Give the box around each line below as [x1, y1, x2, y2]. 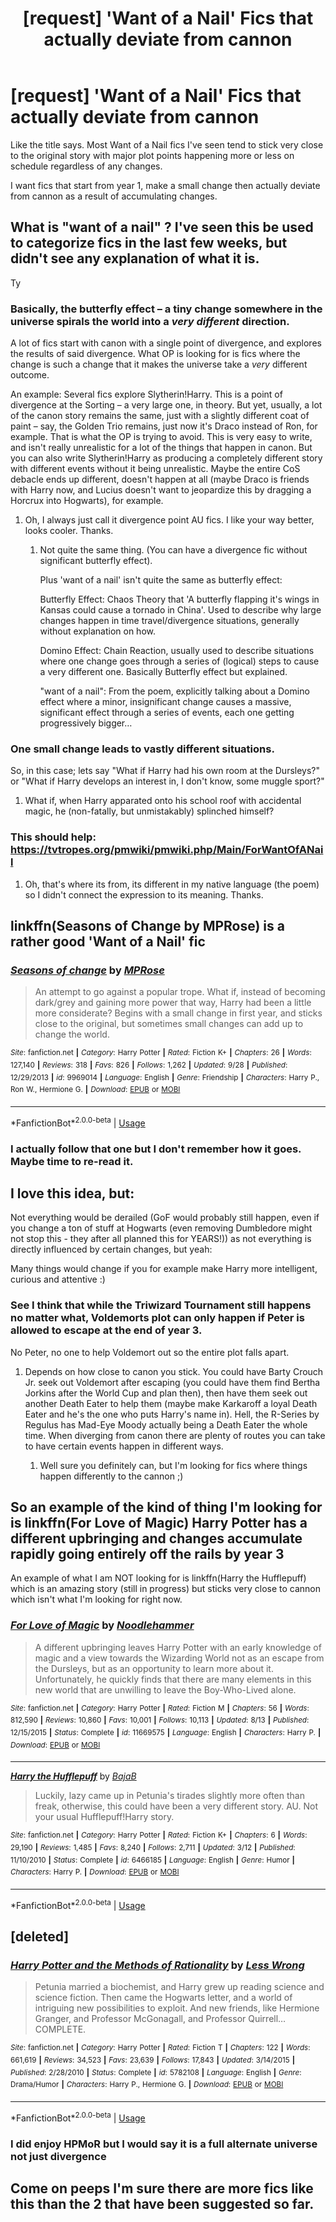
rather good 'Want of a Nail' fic [10, 933, 206, 951]
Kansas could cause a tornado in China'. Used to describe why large [39, 604, 322, 616]
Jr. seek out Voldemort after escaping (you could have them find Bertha [24, 1376, 321, 1388]
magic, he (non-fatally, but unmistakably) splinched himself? [24, 805, 275, 817]
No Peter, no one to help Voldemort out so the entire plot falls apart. [10, 1346, 290, 1358]
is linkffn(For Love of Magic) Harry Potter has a [10, 1515, 308, 1532]
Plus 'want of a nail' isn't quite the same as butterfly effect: [39, 574, 283, 586]
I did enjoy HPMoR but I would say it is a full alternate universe [10, 2137, 318, 2151]
